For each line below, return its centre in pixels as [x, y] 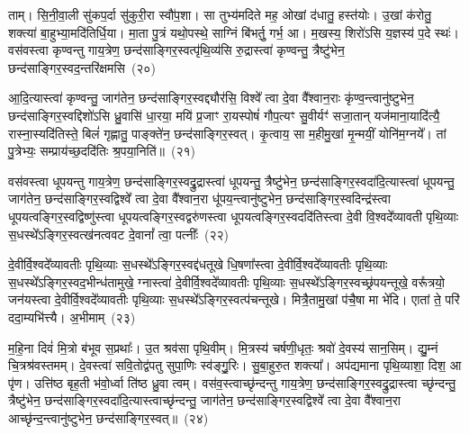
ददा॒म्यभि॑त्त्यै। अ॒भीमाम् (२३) [72, 316]
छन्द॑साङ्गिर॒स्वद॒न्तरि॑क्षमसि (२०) [82, 67]
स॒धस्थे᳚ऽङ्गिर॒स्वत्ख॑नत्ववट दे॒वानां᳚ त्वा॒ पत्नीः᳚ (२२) [118, 234]
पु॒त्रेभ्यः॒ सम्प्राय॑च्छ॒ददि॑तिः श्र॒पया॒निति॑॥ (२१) [102, 151]
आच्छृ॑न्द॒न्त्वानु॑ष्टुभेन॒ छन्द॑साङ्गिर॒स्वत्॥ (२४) [108, 417]
